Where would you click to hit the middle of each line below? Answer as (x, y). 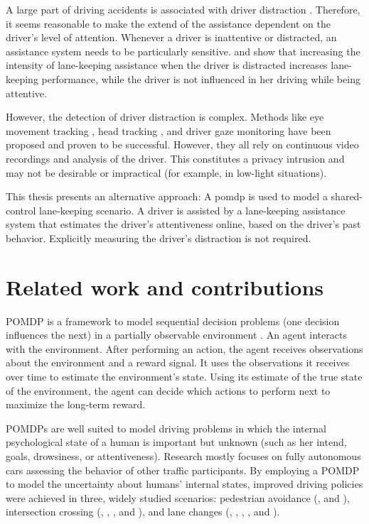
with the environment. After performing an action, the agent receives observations (184, 348)
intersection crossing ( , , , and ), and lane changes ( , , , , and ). (143, 512)
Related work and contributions (165, 286)
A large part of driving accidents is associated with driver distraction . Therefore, (183, 9)
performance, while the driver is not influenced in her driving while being (201, 78)
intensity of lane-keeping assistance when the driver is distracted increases (167, 65)
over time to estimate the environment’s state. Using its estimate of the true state (184, 376)
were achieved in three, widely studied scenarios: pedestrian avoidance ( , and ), (178, 497)
